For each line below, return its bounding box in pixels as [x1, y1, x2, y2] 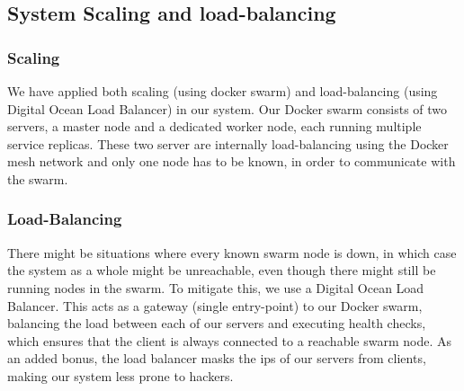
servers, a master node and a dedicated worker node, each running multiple [7, 117, 422, 136]
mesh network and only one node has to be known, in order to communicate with [7, 152, 456, 171]
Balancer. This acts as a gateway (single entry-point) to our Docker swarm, [7, 296, 423, 315]
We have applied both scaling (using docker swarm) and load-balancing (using [7, 82, 438, 100]
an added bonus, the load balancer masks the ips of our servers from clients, [7, 349, 426, 368]
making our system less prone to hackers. [7, 366, 234, 385]
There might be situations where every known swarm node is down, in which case [7, 243, 457, 262]
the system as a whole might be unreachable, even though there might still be [7, 261, 436, 280]
